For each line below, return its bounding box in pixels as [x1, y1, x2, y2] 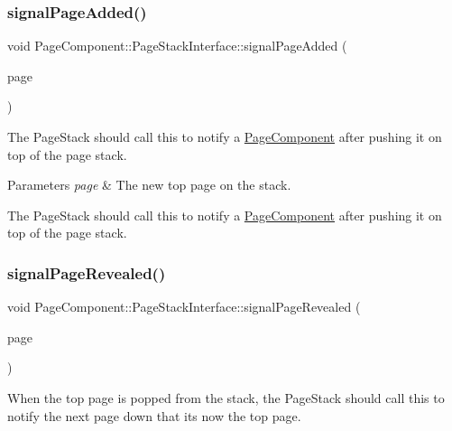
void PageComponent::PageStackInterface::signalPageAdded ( [7, 36, 347, 55]
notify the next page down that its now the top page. [7, 406, 301, 425]
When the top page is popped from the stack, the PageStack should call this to [7, 388, 445, 407]
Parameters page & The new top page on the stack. [7, 175, 291, 194]
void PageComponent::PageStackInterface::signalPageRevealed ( [7, 297, 361, 316]
